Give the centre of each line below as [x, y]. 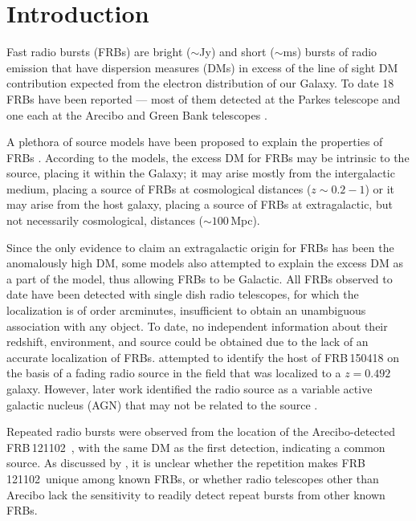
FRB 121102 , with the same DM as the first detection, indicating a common [196, 447]
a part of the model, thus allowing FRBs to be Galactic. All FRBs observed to [200, 278]
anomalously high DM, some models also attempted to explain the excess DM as [205, 263]
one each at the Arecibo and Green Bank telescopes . [137, 114]
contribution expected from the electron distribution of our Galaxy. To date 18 [200, 83]
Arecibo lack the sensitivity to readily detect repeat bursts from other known [196, 494]
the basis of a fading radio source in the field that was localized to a [174, 373]
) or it [380, 188]
